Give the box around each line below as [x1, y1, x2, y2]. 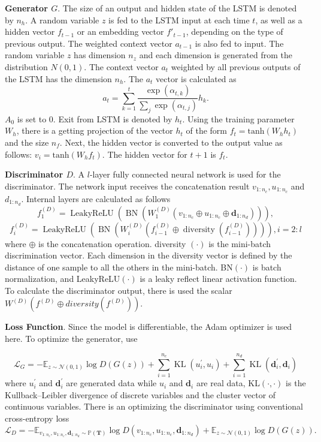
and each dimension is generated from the [139, 49, 293, 61]
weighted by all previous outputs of [171, 60, 301, 73]
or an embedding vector [77, 25, 164, 38]
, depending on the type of [186, 25, 283, 38]
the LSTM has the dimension [5, 72, 112, 85]
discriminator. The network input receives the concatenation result [5, 179, 250, 192]
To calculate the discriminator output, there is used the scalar [5, 284, 232, 296]
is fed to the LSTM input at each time [108, 13, 250, 26]
